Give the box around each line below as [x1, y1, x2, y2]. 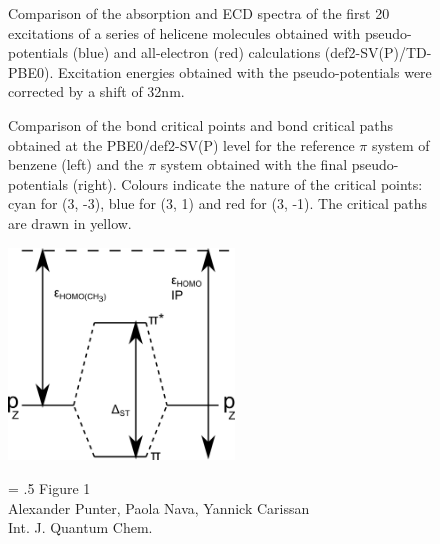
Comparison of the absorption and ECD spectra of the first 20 [8, 3, 390, 23]
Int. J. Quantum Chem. [8, 517, 153, 538]
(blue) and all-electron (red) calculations [72, 42, 321, 63]
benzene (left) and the [8, 154, 144, 175]
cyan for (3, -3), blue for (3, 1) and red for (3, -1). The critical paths [8, 193, 428, 214]
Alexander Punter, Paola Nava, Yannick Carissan [8, 497, 310, 518]
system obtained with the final [160, 154, 348, 175]
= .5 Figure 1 [8, 477, 91, 498]
